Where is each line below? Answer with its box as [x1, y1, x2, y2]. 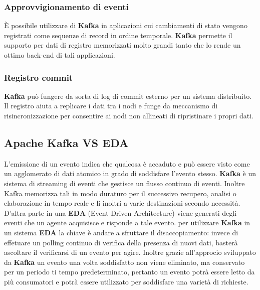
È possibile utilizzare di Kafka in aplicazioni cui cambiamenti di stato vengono [4, 20, 247, 31]
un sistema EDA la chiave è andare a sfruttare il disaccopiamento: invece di [4, 227, 238, 237]
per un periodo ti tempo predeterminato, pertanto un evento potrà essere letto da [4, 266, 255, 277]
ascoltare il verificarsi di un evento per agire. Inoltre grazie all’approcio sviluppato [4, 247, 256, 257]
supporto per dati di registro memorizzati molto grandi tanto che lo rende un [4, 40, 241, 50]
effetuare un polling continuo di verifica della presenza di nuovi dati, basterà [4, 237, 238, 247]
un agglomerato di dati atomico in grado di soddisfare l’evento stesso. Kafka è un [4, 168, 256, 179]
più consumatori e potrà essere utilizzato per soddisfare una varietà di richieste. [4, 276, 248, 286]
